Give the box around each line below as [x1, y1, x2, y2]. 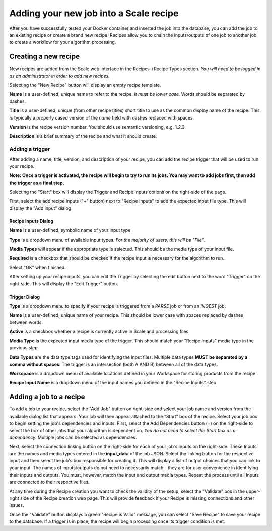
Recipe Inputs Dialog [9, 218, 54, 224]
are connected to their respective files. [9, 479, 90, 485]
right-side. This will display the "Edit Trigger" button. [9, 280, 118, 287]
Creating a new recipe [9, 52, 80, 61]
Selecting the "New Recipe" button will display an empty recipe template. [9, 82, 161, 88]
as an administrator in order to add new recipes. [9, 73, 110, 79]
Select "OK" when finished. [9, 264, 66, 270]
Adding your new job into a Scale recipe [9, 8, 179, 19]
